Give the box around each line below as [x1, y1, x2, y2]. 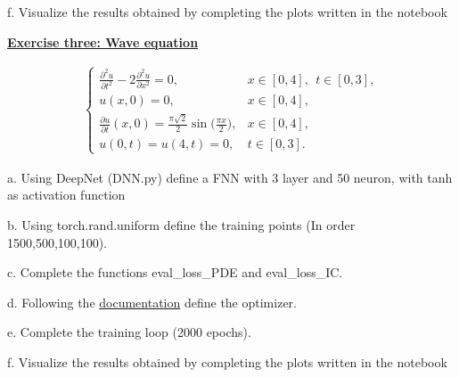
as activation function [7, 185, 126, 204]
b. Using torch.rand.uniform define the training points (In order [7, 215, 356, 234]
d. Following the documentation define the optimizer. [7, 292, 297, 311]
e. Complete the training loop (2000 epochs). [7, 323, 251, 341]
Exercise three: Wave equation [7, 32, 199, 51]
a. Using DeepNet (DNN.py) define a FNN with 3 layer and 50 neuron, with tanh [7, 168, 453, 186]
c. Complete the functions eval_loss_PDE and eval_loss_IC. [7, 263, 343, 282]
